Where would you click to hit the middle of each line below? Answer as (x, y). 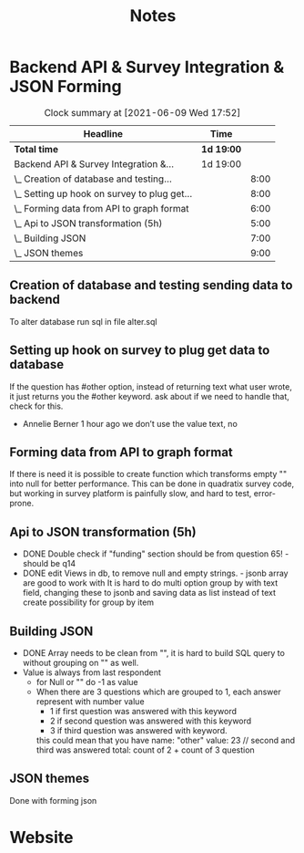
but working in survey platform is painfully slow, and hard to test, (131, 494)
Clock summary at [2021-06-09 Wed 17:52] (142, 112)
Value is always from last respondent (92, 672)
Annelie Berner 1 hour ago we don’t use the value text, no (130, 423)
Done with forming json (53, 800)
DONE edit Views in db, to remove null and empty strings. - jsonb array (155, 573)
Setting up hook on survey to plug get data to (140, 351)
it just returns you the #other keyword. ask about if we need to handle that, (149, 396)
